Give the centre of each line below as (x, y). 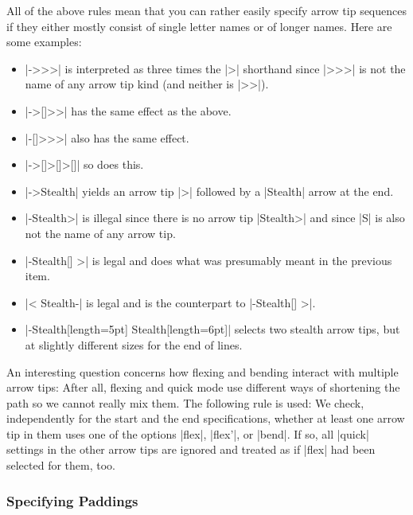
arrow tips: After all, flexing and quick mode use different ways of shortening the (203, 387)
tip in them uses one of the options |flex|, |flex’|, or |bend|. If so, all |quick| (188, 433)
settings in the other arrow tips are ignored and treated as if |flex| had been (191, 449)
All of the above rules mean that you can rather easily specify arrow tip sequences (206, 10)
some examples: (44, 42)
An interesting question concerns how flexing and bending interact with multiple (203, 371)
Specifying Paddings (72, 500)
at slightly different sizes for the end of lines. (134, 344)
